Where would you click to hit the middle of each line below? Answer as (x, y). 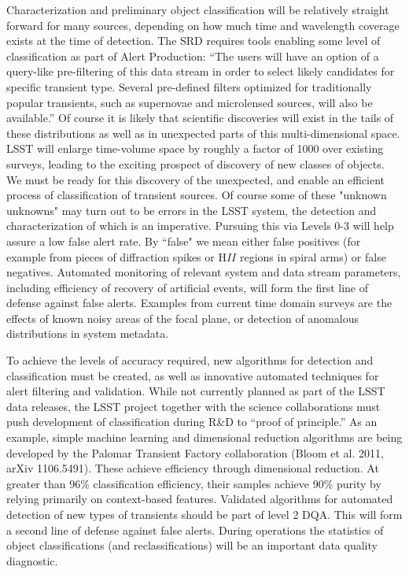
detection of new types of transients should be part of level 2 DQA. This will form (204, 514)
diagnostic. (32, 560)
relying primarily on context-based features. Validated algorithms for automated (200, 499)
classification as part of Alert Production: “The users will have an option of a (193, 56)
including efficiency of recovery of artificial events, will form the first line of (188, 287)
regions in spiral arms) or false (313, 256)
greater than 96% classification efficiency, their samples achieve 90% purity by (194, 483)
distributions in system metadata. (88, 333)
